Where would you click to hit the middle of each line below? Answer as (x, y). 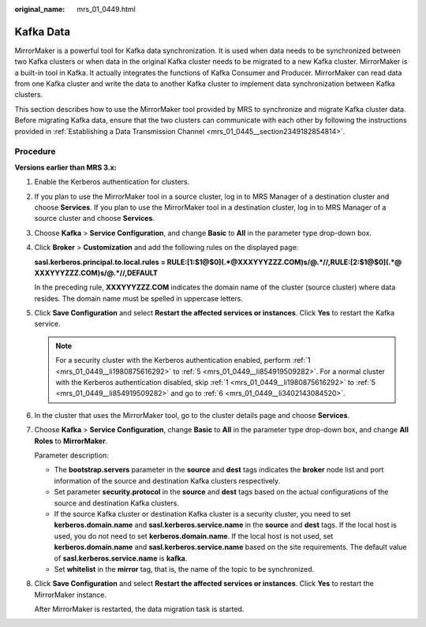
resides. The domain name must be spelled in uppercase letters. (139, 298)
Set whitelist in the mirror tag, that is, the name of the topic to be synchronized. (184, 569)
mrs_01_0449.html (106, 9)
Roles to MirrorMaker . (71, 441)
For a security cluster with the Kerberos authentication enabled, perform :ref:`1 (183, 360)
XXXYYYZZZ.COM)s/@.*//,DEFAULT (96, 273)
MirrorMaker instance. (70, 595)
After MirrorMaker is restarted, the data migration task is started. (139, 609)
